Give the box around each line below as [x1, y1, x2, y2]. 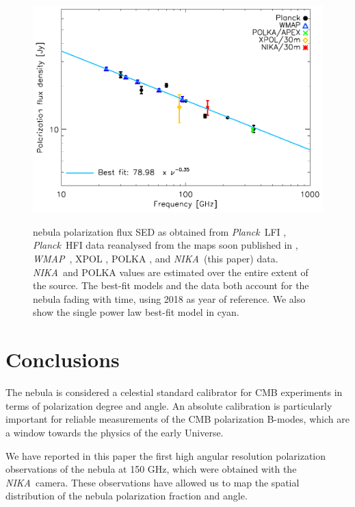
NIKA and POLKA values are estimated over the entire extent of [33, 264, 308, 279]
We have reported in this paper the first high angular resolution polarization [5, 448, 326, 462]
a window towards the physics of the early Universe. [5, 425, 224, 439]
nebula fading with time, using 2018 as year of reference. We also [33, 291, 306, 306]
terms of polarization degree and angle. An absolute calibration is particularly [5, 398, 332, 412]
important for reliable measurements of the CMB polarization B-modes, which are [5, 412, 350, 426]
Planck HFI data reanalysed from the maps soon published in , [33, 238, 298, 252]
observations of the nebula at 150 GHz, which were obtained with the [5, 462, 297, 476]
